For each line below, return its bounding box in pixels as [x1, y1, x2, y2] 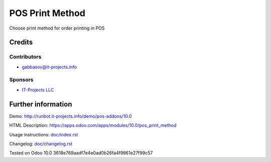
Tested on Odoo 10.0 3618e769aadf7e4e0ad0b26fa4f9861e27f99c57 [9, 150, 153, 156]
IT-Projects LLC [22, 87, 54, 93]
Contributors [9, 53, 42, 60]
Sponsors [9, 76, 34, 83]
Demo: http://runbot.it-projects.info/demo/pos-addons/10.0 [9, 113, 132, 119]
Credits [9, 38, 33, 47]
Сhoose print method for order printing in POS [9, 25, 105, 31]
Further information [9, 100, 72, 108]
